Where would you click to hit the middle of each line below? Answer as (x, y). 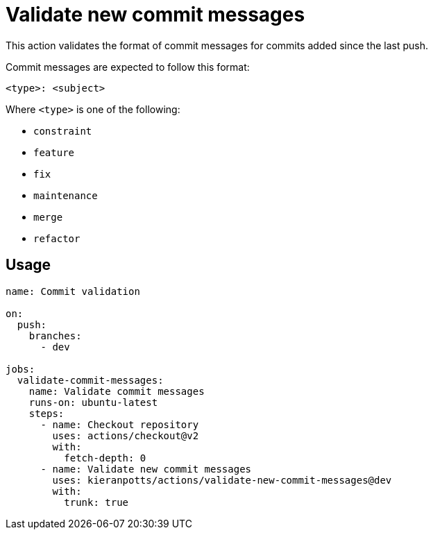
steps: (46, 413)
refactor (57, 238)
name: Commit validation (73, 291)
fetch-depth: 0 (105, 458)
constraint (63, 131)
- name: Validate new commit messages (146, 469)
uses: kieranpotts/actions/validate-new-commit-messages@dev (222, 480)
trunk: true (96, 502)
